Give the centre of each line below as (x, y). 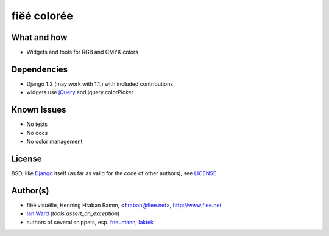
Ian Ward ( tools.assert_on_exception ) (73, 213)
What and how (39, 37)
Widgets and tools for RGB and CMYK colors (82, 52)
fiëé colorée (42, 16)
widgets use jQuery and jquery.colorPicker (80, 92)
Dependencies (40, 69)
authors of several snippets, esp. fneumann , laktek (90, 222)
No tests (37, 124)
